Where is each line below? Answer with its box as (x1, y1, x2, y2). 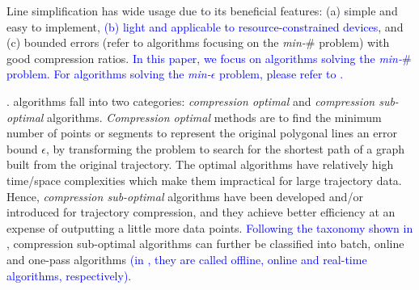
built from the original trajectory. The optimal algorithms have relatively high (6, 156, 394, 173)
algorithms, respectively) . (6, 267, 132, 284)
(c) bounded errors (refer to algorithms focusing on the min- (6, 34, 306, 51)
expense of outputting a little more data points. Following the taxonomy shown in (6, 219, 413, 236)
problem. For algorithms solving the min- (6, 65, 211, 82)
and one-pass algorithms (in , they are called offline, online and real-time (6, 250, 367, 267)
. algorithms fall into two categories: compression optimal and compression (6, 92, 375, 109)
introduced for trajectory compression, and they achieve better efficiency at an (6, 204, 396, 221)
